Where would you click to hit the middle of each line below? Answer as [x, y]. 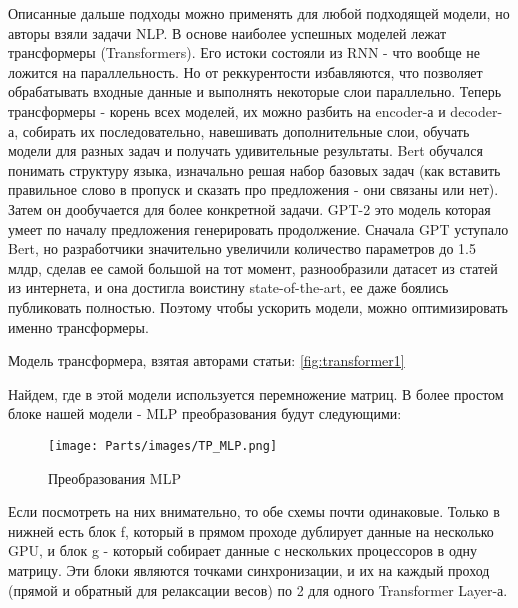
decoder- [476, 110]
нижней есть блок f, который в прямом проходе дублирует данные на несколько [251, 530]
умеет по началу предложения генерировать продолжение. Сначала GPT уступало [258, 228]
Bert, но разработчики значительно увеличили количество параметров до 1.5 [242, 248]
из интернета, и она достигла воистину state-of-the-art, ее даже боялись [228, 287]
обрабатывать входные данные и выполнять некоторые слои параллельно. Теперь [255, 91]
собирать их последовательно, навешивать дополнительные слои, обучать [246, 130]
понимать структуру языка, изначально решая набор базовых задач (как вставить [254, 169]
